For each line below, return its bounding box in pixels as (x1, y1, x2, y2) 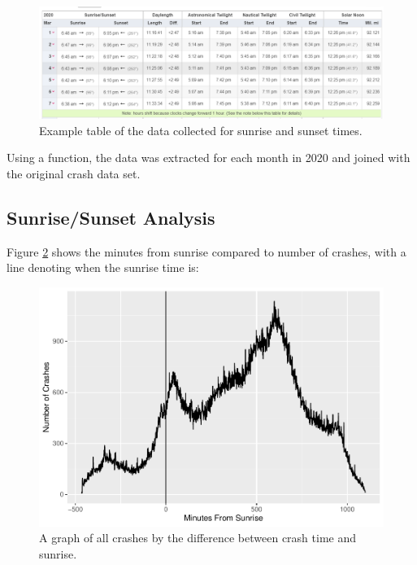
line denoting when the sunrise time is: (7, 259, 199, 276)
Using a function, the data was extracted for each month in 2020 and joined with (7, 149, 410, 166)
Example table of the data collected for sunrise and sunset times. (39, 121, 363, 138)
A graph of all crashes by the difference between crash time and (39, 529, 357, 546)
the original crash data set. (7, 165, 141, 182)
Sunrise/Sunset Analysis (7, 205, 215, 230)
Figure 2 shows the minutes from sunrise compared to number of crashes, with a (7, 243, 406, 260)
